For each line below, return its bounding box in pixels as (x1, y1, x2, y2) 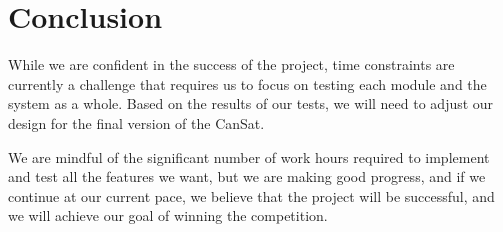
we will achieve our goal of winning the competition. (8, 205, 328, 226)
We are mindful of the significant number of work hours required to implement (8, 146, 490, 167)
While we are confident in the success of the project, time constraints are (8, 54, 455, 75)
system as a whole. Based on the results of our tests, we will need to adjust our (8, 93, 494, 114)
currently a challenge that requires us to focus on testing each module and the (8, 73, 487, 94)
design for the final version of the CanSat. (8, 112, 265, 133)
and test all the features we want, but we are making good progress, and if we (8, 166, 486, 187)
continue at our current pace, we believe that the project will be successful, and (8, 185, 495, 206)
